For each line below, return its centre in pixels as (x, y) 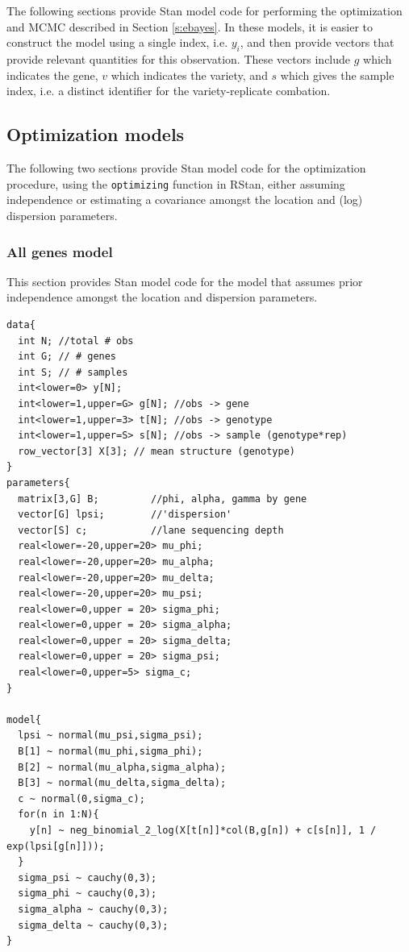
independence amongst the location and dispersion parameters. (162, 297)
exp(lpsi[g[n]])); (56, 846)
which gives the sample (337, 75)
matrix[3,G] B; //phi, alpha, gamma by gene (163, 499)
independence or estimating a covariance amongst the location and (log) (185, 200)
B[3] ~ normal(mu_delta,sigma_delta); (122, 783)
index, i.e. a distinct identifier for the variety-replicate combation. (169, 91)
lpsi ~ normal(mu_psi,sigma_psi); (111, 736)
